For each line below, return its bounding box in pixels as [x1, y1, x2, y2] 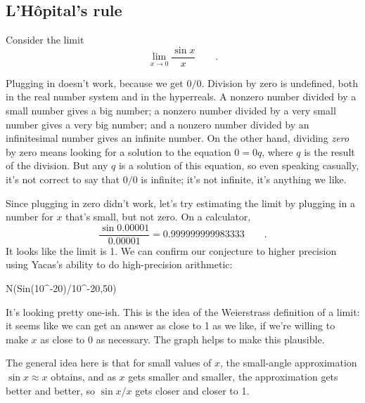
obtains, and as [51, 369, 116, 384]
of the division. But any [6, 158, 108, 173]
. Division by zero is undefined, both [201, 75, 358, 90]
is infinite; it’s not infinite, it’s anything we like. [141, 172, 347, 187]
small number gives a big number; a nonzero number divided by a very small [6, 103, 336, 118]
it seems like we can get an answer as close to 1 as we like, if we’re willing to [6, 318, 335, 333]
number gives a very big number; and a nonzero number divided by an [6, 117, 309, 131]
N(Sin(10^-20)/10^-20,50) [6, 281, 117, 296]
